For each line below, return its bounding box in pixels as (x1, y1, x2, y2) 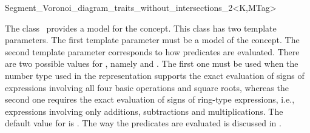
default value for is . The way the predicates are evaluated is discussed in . (5, 117, 281, 129)
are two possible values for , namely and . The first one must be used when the (5, 57, 298, 70)
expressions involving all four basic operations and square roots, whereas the (5, 81, 289, 94)
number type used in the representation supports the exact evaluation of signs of (5, 69, 305, 81)
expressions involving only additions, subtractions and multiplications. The (5, 104, 283, 117)
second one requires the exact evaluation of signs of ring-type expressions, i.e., (5, 93, 295, 106)
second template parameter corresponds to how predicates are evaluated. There (5, 45, 300, 58)
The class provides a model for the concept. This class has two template (5, 21, 277, 34)
